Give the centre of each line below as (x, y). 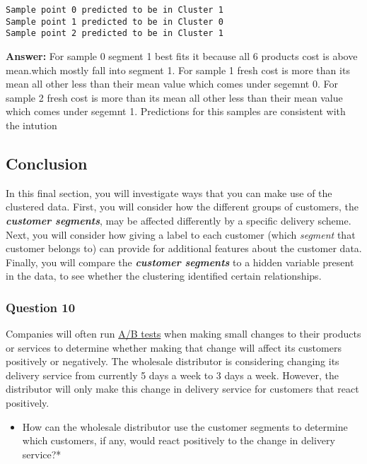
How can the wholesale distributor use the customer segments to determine (185, 426)
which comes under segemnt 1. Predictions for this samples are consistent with (176, 111)
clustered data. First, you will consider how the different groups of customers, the (182, 207)
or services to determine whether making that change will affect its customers (174, 347)
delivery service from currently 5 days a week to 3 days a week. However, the (172, 375)
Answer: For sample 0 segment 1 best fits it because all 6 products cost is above (182, 55)
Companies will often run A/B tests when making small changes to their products (183, 334)
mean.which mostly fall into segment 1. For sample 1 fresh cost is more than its (178, 70)
